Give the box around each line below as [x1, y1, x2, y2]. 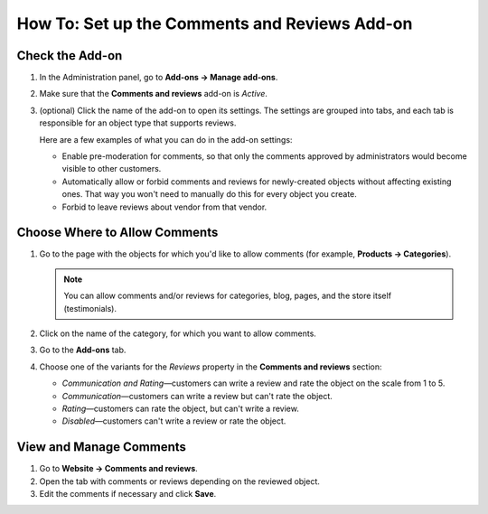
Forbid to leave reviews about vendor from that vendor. [61, 201, 267, 212]
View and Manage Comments [16, 439, 187, 455]
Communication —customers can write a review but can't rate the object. [61, 390, 333, 401]
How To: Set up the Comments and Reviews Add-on [16, 14, 413, 33]
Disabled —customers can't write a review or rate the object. [61, 416, 286, 426]
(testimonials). [63, 303, 117, 313]
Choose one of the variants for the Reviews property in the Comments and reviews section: [39, 361, 383, 372]
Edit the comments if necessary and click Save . [39, 489, 217, 500]
